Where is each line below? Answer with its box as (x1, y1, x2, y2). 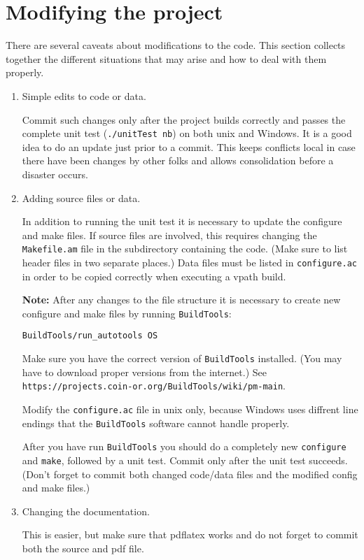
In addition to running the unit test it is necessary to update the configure (22, 214, 342, 229)
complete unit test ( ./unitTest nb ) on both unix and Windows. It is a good (22, 126, 352, 141)
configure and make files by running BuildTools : (22, 306, 232, 320)
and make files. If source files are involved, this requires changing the (22, 227, 317, 242)
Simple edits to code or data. (22, 88, 146, 103)
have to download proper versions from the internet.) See (22, 364, 267, 379)
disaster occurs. (22, 166, 88, 181)
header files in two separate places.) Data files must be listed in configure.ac (22, 254, 357, 269)
